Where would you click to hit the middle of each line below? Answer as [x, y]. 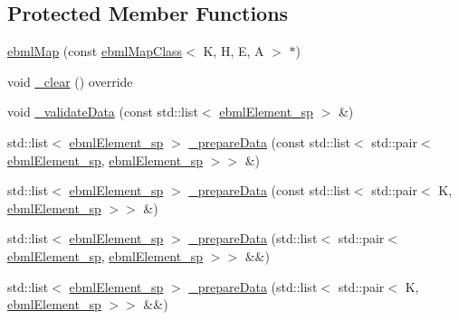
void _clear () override [70, 81]
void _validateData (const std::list [103, 112]
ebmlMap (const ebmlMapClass [95, 51]
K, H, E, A [234, 51]
